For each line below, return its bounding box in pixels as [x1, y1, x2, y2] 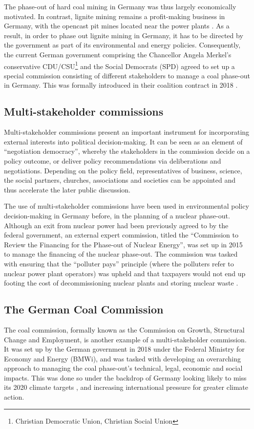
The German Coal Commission [4, 302, 164, 317]
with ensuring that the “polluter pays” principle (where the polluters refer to [4, 258, 234, 268]
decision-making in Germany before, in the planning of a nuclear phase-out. [4, 210, 230, 220]
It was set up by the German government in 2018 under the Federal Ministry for [4, 344, 245, 354]
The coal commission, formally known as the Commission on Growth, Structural [4, 324, 245, 334]
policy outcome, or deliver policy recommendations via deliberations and [4, 155, 221, 166]
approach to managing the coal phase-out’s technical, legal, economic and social [4, 363, 243, 373]
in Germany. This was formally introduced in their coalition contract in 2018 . [4, 80, 238, 90]
